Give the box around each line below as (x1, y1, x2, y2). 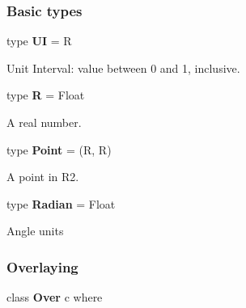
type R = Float (6, 86, 85, 103)
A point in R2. (6, 168, 79, 185)
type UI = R (6, 32, 72, 49)
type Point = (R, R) (6, 141, 112, 158)
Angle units (6, 222, 64, 239)
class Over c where (6, 289, 103, 306)
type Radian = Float (6, 195, 116, 212)
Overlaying (6, 256, 78, 276)
